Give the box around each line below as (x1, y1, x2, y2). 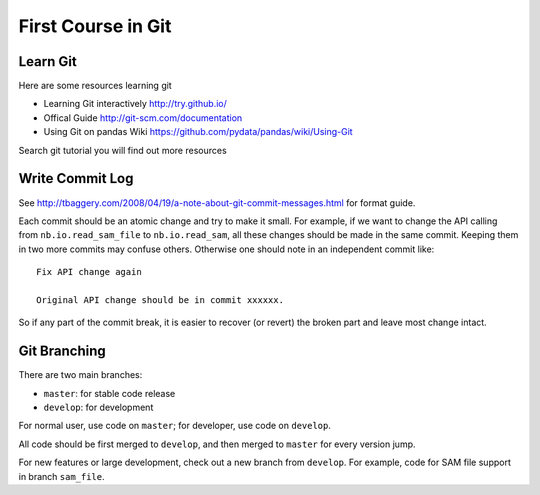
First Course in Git (18, 15, 172, 37)
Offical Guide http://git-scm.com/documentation (43, 111, 243, 124)
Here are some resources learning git (18, 80, 172, 92)
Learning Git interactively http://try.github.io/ (43, 98, 227, 110)
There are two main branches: (18, 369, 143, 381)
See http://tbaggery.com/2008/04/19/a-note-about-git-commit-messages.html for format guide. (18, 196, 416, 209)
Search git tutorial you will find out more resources (18, 144, 227, 156)
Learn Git (18, 53, 77, 70)
